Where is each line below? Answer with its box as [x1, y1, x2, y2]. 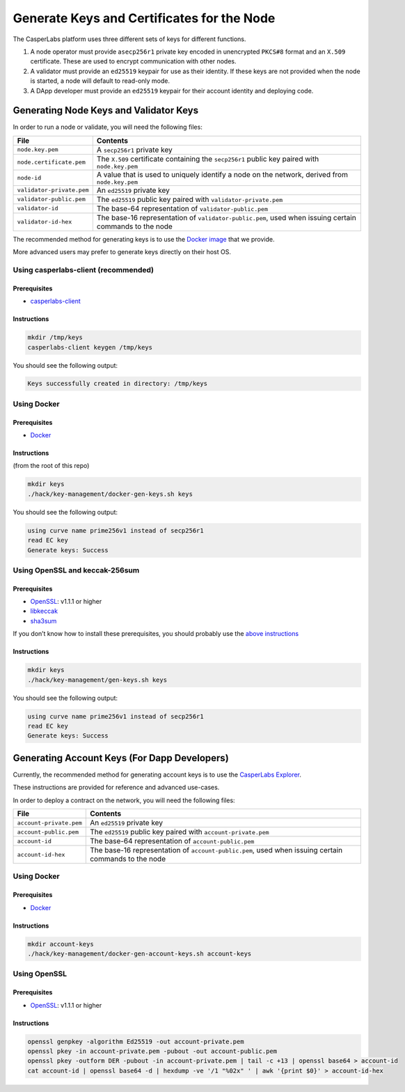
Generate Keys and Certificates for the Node [13, 10, 276, 26]
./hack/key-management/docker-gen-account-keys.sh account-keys [27, 950, 252, 958]
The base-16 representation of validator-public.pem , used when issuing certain [96, 212, 356, 222]
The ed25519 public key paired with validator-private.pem [96, 194, 283, 204]
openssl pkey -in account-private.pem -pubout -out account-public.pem [27, 1047, 278, 1055]
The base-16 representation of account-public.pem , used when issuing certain [89, 845, 343, 855]
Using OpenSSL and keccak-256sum [13, 565, 140, 575]
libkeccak [30, 607, 58, 616]
